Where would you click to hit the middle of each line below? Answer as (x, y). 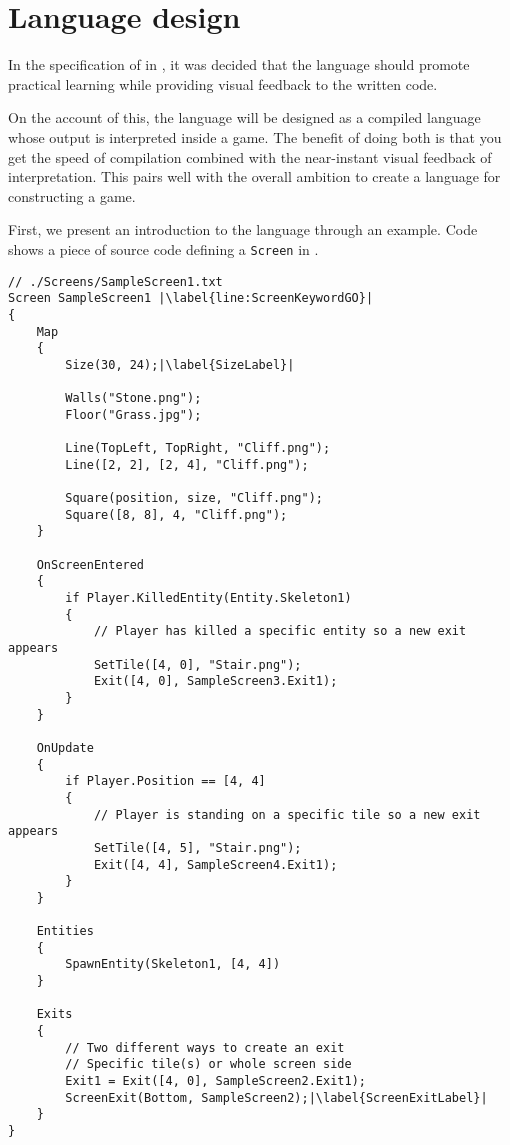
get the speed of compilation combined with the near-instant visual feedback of (250, 156)
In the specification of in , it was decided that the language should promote (239, 64)
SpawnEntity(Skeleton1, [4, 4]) (173, 964)
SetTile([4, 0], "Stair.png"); (197, 664)
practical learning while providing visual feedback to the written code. (223, 83)
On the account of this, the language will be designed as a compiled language (244, 117)
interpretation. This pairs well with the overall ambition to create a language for (254, 176)
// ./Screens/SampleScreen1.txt (115, 281)
